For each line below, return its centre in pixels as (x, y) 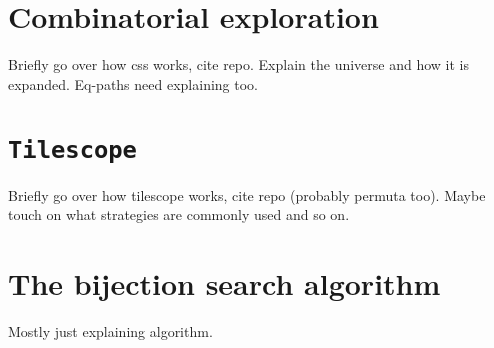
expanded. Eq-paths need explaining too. (133, 83)
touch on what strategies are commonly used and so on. (179, 214)
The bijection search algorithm (224, 282)
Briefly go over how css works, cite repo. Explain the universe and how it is (238, 64)
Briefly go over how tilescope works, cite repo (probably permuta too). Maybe (247, 194)
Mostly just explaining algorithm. (110, 330)
